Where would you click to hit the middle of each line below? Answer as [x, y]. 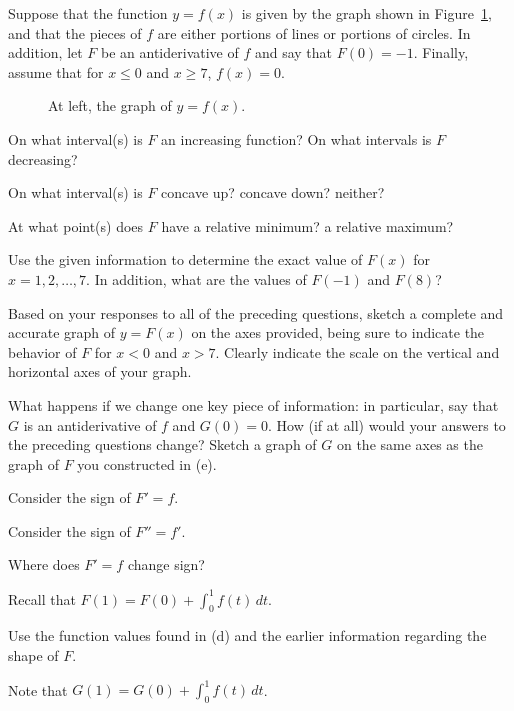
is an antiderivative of [90, 424]
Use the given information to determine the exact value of [185, 259]
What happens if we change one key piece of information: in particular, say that [253, 404]
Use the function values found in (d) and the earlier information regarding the [247, 635]
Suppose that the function [88, 13]
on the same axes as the [409, 444]
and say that [293, 52]
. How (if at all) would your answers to [387, 424]
